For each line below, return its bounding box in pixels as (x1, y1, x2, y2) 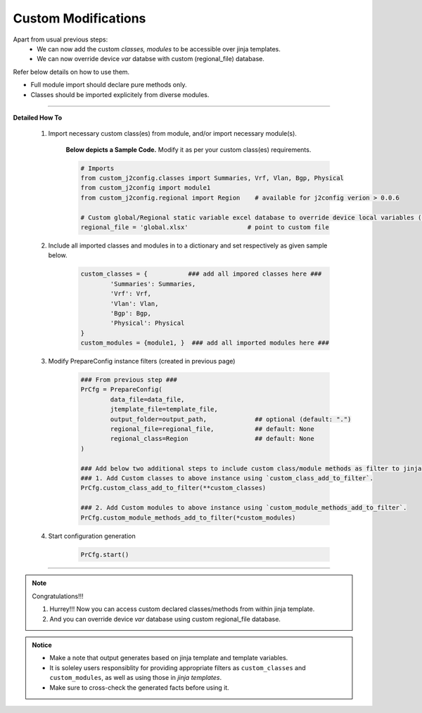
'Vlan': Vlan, (110, 300, 159, 307)
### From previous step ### (80, 376, 177, 384)
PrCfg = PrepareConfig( (80, 385, 163, 394)
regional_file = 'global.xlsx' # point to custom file (80, 224, 330, 231)
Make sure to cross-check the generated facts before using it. (49, 683, 230, 692)
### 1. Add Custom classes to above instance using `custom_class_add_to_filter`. (80, 474, 374, 482)
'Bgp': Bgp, (110, 309, 151, 317)
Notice (32, 641, 52, 650)
